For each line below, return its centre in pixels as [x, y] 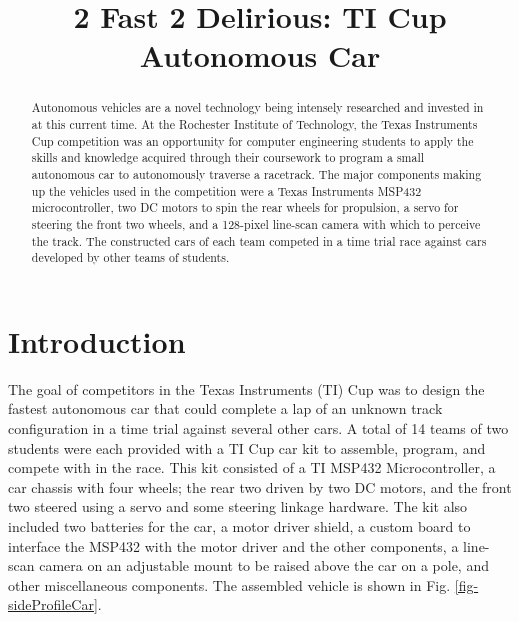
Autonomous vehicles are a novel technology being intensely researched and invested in [257, 107]
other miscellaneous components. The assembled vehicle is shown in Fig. [229, 584]
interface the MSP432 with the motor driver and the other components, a [233, 545]
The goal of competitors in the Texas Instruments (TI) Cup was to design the [246, 388]
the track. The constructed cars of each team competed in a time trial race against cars [259, 240]
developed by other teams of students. [130, 257]
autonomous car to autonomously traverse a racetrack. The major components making [256, 173]
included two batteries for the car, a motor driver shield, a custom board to [239, 526]
